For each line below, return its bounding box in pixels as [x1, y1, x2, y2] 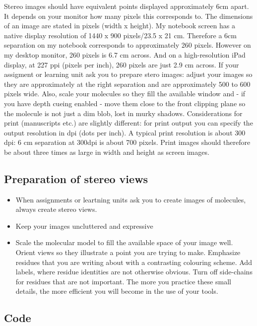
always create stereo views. [15, 204, 97, 214]
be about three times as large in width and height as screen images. [4, 146, 209, 157]
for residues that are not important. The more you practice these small [15, 276, 231, 286]
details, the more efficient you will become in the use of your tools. [15, 286, 218, 296]
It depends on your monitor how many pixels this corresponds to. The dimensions [4, 10, 253, 21]
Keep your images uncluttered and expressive [15, 220, 153, 231]
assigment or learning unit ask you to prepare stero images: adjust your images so [4, 69, 253, 79]
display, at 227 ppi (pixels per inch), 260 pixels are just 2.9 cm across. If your [4, 59, 239, 69]
